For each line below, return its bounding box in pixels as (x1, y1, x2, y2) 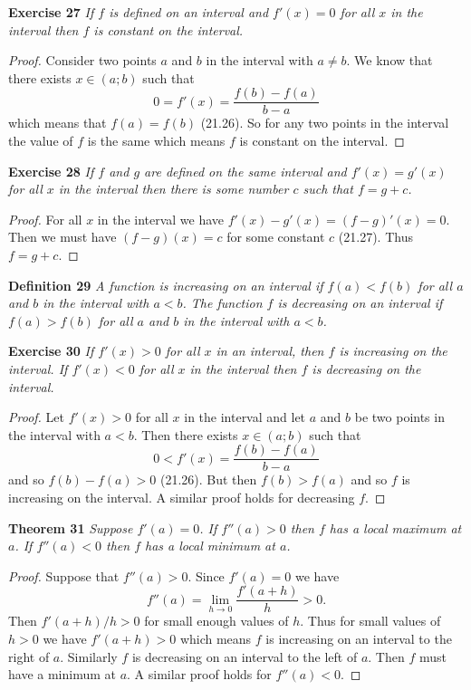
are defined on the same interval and (144, 161, 347, 180)
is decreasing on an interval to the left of (131, 647, 358, 666)
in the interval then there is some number (58, 179, 289, 198)
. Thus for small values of (300, 611, 441, 630)
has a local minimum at (145, 536, 275, 555)
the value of (8, 131, 73, 150)
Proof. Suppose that (8, 566, 120, 585)
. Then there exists (133, 425, 238, 444)
